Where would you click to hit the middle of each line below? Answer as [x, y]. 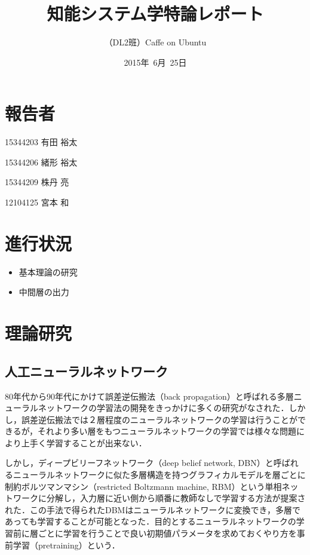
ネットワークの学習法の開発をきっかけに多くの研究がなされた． [163, 408]
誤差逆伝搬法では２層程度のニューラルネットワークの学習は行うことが [159, 419]
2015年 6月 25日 [155, 62]
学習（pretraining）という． [66, 545]
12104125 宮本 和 [37, 202]
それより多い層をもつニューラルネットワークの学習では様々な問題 [167, 431]
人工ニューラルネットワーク [86, 371]
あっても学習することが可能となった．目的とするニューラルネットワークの [151, 521]
